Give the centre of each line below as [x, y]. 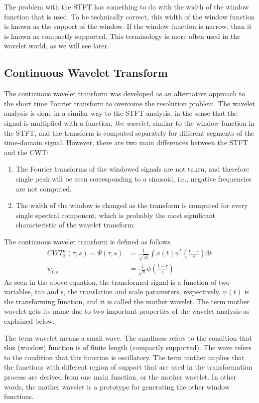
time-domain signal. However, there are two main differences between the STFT [126, 142]
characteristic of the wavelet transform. [75, 225]
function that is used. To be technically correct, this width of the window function [129, 16]
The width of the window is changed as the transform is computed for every [132, 205]
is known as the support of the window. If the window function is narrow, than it [128, 26]
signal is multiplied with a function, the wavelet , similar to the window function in [129, 122]
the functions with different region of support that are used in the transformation [128, 367]
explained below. [29, 321]
